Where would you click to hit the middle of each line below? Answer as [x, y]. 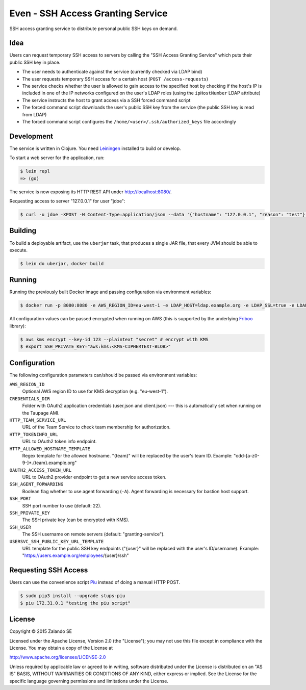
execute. [19, 250]
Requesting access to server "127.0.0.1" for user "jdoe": [67, 201]
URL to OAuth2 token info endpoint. [59, 442]
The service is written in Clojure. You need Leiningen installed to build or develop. [95, 148]
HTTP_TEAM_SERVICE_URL [38, 420]
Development [31, 136]
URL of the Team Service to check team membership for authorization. [96, 427]
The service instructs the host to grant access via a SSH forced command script [106, 100]
